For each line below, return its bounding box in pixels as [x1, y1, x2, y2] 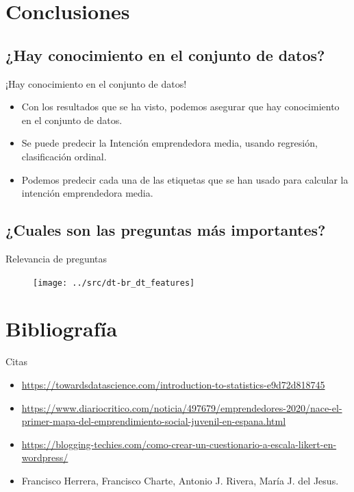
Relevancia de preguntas [5, 251, 108, 265]
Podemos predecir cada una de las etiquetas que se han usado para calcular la [21, 172, 349, 186]
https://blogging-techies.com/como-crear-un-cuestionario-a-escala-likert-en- [21, 436, 337, 451]
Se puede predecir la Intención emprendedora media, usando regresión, [21, 136, 318, 150]
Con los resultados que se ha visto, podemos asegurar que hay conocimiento [21, 99, 340, 114]
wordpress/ [21, 450, 68, 465]
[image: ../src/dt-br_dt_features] [33, 278, 195, 288]
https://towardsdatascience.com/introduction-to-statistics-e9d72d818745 [21, 377, 325, 391]
